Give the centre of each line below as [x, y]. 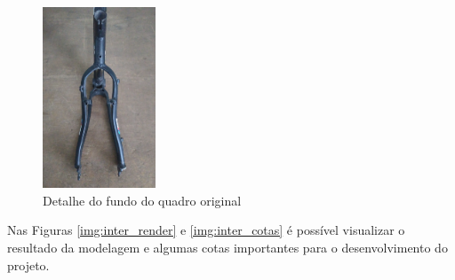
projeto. [28, 264]
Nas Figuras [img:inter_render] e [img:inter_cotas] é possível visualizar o [206, 230]
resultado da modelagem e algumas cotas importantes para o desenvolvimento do [227, 247]
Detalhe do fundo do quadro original [142, 200]
